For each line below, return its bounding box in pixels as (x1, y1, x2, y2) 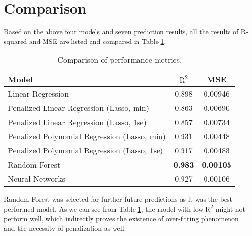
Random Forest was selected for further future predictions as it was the (4, 194, 218, 204)
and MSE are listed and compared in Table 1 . (29, 36, 166, 46)
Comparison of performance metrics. (57, 54, 182, 65)
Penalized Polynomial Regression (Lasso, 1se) (8, 145, 163, 156)
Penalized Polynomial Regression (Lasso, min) (8, 130, 166, 142)
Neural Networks (8, 173, 66, 185)
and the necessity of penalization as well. (4, 223, 126, 233)
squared (4, 36, 27, 46)
